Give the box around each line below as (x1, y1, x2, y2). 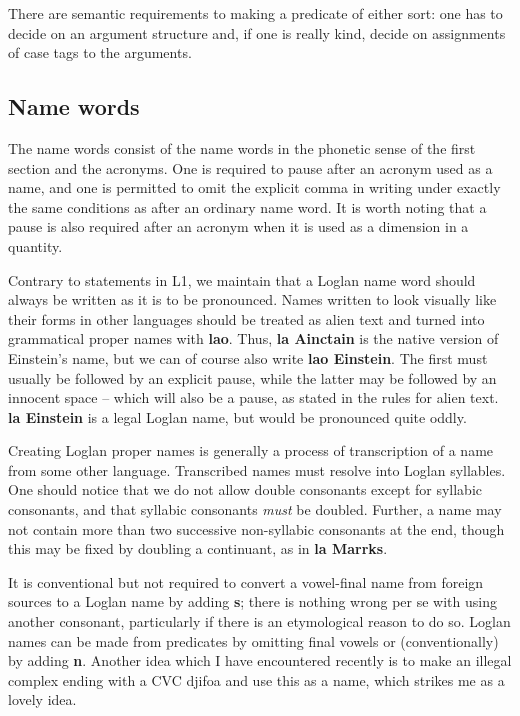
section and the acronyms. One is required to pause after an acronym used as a (8, 157, 493, 178)
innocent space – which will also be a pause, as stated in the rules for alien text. (8, 387, 499, 408)
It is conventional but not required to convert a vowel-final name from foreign (8, 571, 484, 592)
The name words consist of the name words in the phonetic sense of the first (8, 137, 476, 158)
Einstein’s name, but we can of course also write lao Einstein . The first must (8, 347, 488, 368)
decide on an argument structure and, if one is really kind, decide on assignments (8, 22, 506, 43)
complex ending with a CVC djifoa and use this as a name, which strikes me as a (8, 669, 505, 690)
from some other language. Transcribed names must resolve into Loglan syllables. (8, 459, 506, 480)
